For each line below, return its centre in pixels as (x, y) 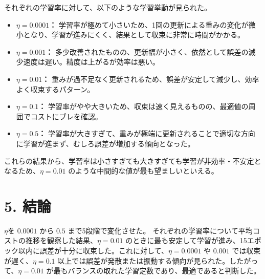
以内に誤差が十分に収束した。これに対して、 (93, 251)
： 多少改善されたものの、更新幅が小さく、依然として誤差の (147, 51)
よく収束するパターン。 (55, 89)
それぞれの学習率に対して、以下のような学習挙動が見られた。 (108, 7)
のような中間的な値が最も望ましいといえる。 (143, 171)
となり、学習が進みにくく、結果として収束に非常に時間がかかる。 (134, 35)
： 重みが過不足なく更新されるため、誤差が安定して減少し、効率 (151, 79)
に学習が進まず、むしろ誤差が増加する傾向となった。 (105, 143)
